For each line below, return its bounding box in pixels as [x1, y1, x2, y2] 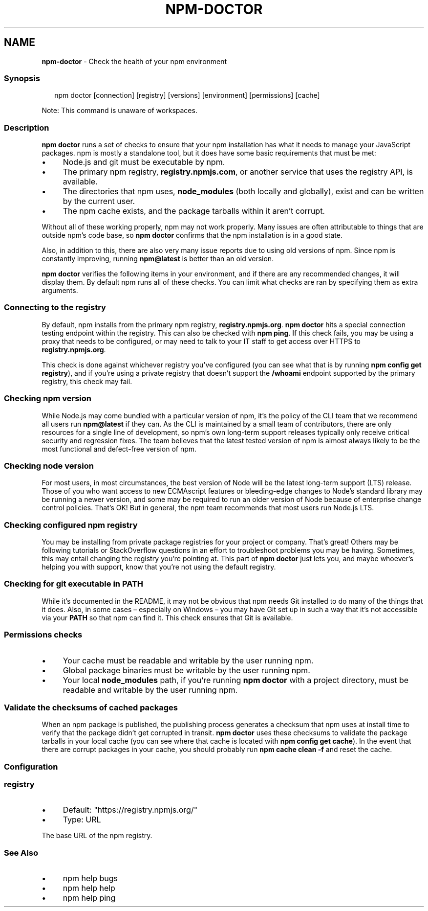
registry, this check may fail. [42, 377, 132, 386]
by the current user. [63, 196, 135, 206]
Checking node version [4, 460, 94, 471]
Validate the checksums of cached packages [4, 702, 178, 712]
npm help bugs [63, 873, 118, 884]
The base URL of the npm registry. [42, 831, 152, 840]
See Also [4, 847, 38, 858]
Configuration [4, 761, 58, 772]
